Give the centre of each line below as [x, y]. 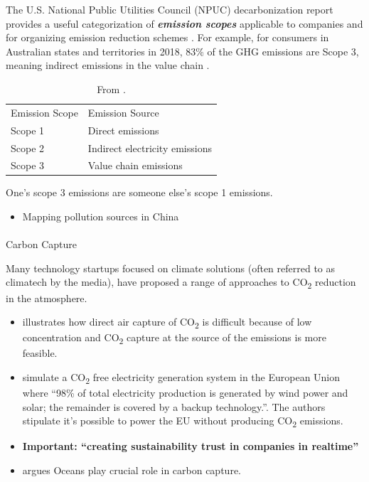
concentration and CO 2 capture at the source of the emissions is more [174, 338]
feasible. [40, 353]
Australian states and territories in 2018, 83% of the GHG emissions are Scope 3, [182, 51]
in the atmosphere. [47, 298]
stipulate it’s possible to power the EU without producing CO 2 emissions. [183, 422]
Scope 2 [28, 148]
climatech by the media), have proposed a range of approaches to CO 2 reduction [181, 283]
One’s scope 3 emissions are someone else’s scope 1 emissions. [139, 192]
